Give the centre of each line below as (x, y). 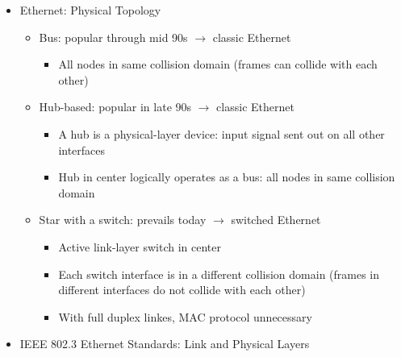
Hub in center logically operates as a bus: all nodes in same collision (227, 177)
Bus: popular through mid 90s (113, 37)
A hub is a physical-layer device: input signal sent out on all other (221, 133)
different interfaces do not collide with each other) (182, 290)
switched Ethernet (276, 220)
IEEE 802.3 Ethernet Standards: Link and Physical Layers (165, 344)
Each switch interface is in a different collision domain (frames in (219, 274)
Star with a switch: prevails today (123, 220)
